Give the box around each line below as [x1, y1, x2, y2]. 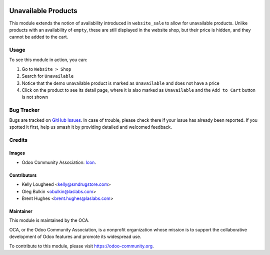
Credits [9, 136, 27, 143]
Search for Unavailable [21, 73, 74, 79]
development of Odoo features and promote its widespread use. [9, 233, 141, 240]
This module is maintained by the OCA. [9, 217, 89, 223]
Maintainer [9, 208, 32, 214]
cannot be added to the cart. [9, 34, 68, 40]
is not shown [21, 94, 48, 100]
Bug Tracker [9, 107, 40, 114]
